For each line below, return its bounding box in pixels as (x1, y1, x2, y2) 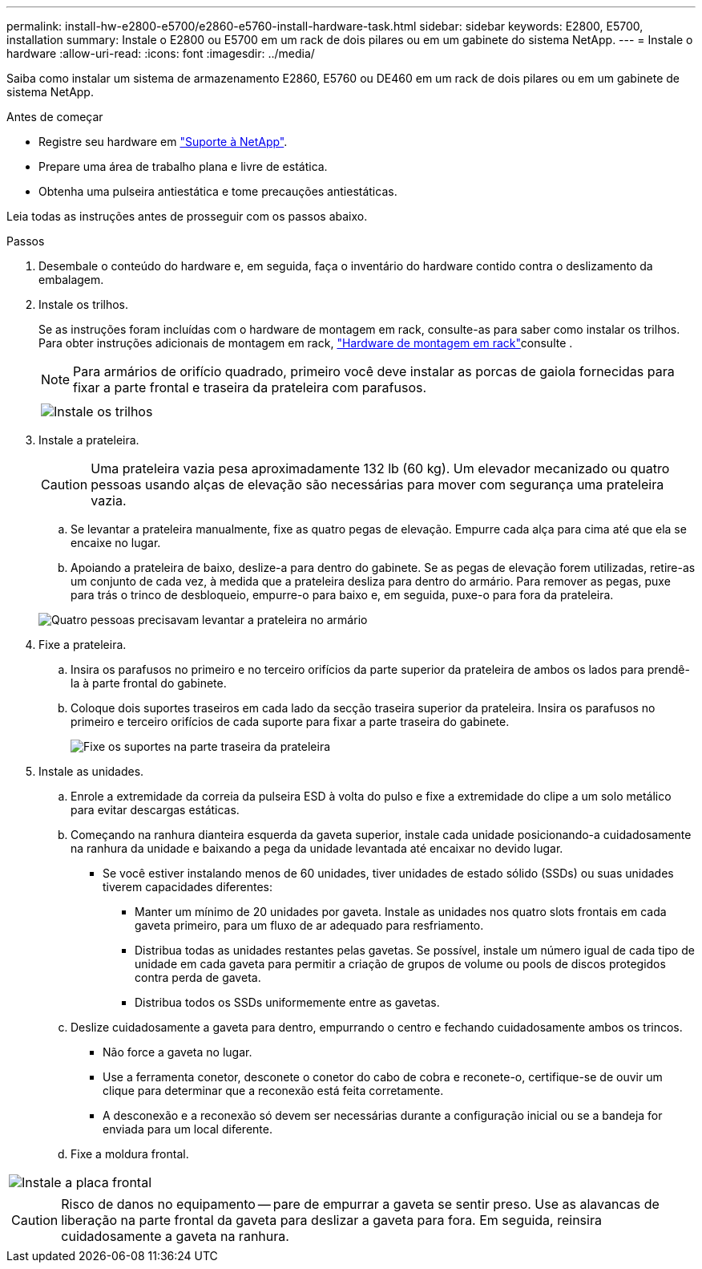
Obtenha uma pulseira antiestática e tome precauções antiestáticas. (38, 184, 397, 198)
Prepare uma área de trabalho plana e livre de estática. (38, 160, 328, 173)
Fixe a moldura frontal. (71, 1147, 189, 1161)
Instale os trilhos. (38, 298, 129, 311)
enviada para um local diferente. (103, 1122, 272, 1136)
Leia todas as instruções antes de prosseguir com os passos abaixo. (6, 209, 368, 223)
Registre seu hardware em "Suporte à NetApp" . (38, 135, 288, 148)
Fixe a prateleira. (38, 638, 127, 651)
